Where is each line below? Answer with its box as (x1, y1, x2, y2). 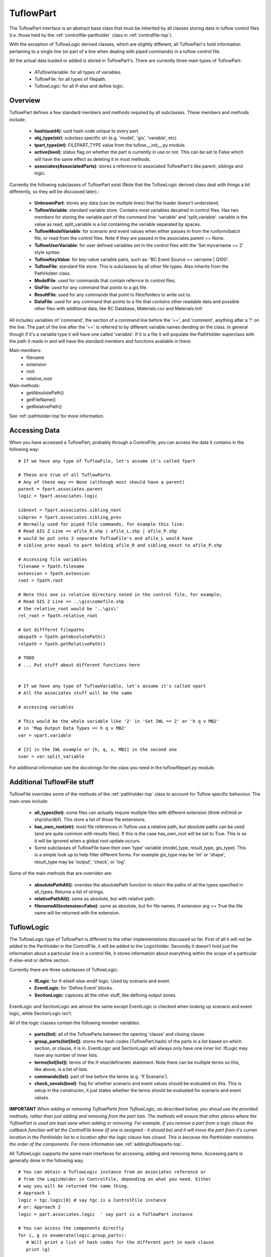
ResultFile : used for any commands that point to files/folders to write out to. (34, 292, 192, 298)
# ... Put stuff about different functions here (18, 662, 140, 668)
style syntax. (34, 249, 61, 255)
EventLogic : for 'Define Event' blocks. (34, 985, 113, 991)
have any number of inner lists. (34, 1052, 98, 1058)
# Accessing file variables (18, 556, 87, 562)
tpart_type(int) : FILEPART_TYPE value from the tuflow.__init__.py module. (34, 142, 186, 148)
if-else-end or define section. (9, 957, 70, 963)
